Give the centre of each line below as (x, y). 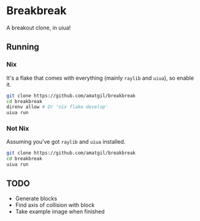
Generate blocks (36, 198)
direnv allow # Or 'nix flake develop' (57, 107)
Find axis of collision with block (55, 205)
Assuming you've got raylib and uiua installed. (66, 142)
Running (23, 47)
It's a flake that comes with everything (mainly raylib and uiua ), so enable (100, 78)
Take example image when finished (60, 211)
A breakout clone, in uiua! (39, 28)
